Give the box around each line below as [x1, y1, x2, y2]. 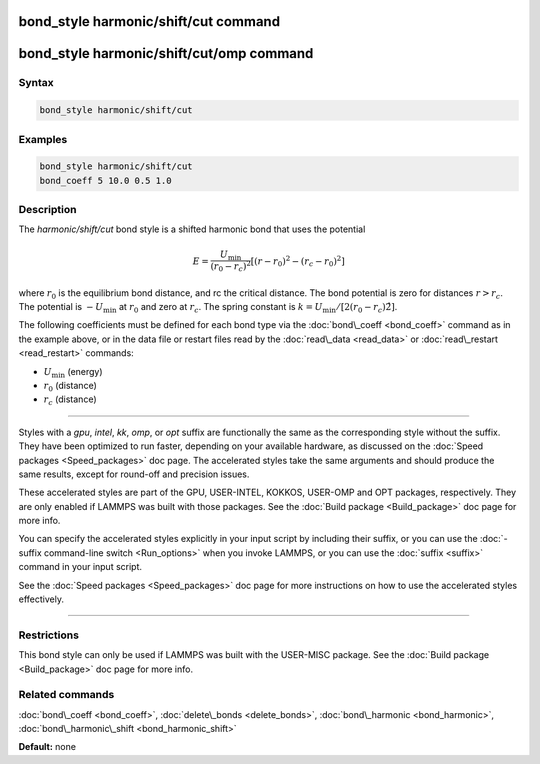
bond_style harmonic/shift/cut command [18, 13, 280, 30]
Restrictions [18, 628, 80, 642]
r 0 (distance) [43, 379, 97, 394]
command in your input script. [18, 561, 143, 573]
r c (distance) [43, 393, 97, 408]
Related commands [18, 688, 115, 702]
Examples [18, 132, 68, 146]
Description [18, 203, 77, 217]
